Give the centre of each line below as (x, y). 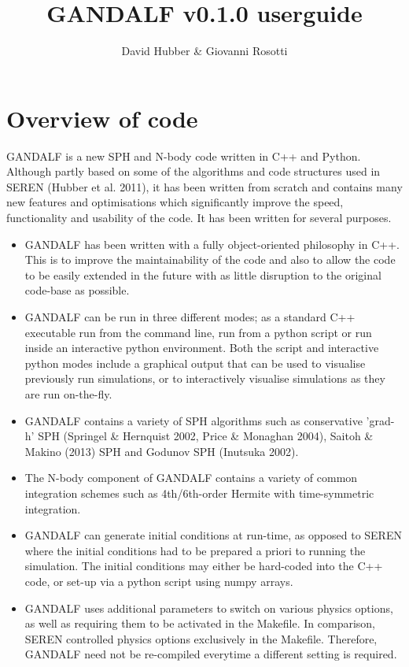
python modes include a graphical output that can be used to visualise (195, 363)
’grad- (380, 420)
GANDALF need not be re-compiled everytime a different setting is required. (211, 654)
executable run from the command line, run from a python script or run (198, 332)
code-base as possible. (77, 290)
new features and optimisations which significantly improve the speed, (175, 202)
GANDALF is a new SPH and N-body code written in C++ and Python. (184, 156)
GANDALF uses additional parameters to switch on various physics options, (209, 608)
